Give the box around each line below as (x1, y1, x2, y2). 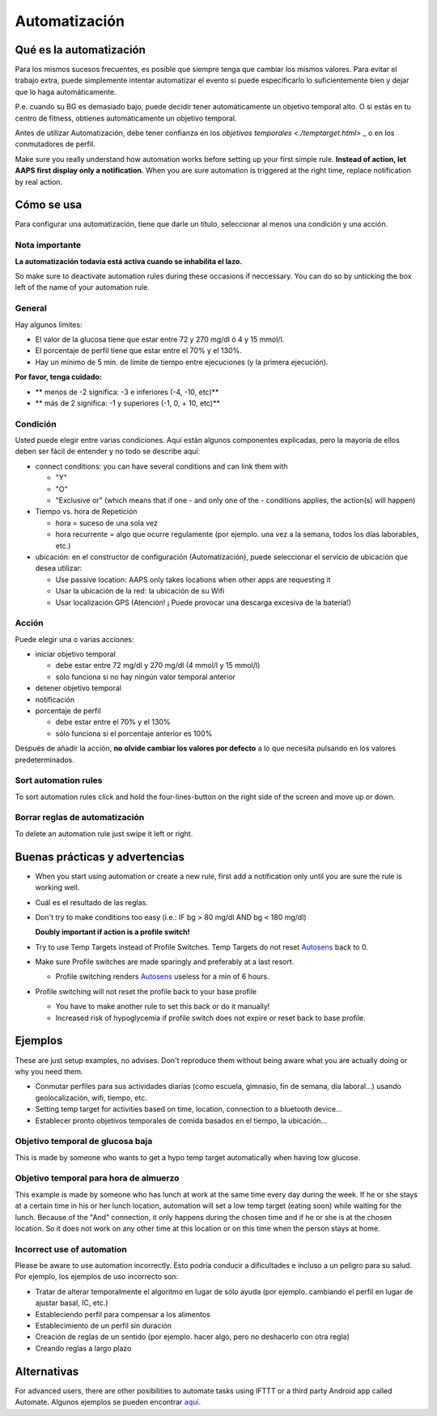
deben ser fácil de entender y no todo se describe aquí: (15, 446, 201, 457)
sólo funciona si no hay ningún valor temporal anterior (55, 672, 236, 682)
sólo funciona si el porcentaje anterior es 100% (55, 729, 213, 738)
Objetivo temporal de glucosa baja (15, 1136, 153, 1147)
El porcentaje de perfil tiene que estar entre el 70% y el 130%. (35, 346, 242, 355)
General (15, 303, 48, 314)
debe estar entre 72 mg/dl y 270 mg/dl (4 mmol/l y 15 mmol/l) (55, 661, 261, 670)
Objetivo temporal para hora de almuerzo (15, 1172, 180, 1184)
